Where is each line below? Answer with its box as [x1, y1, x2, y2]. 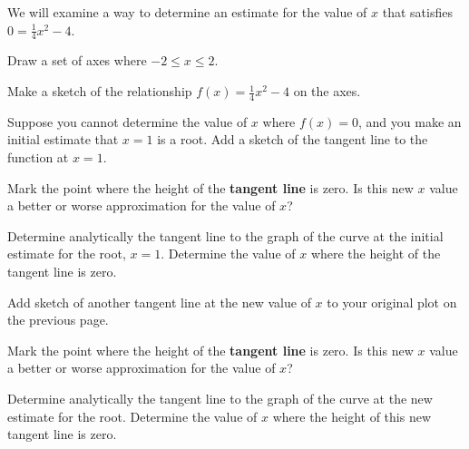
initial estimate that [7, 130, 119, 149]
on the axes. [293, 82, 361, 101]
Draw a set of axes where [7, 51, 147, 70]
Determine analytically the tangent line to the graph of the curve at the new [7, 388, 433, 407]
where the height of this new [272, 406, 431, 425]
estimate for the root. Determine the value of [7, 406, 258, 425]
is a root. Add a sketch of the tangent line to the [157, 130, 428, 149]
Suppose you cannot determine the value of [7, 112, 248, 131]
